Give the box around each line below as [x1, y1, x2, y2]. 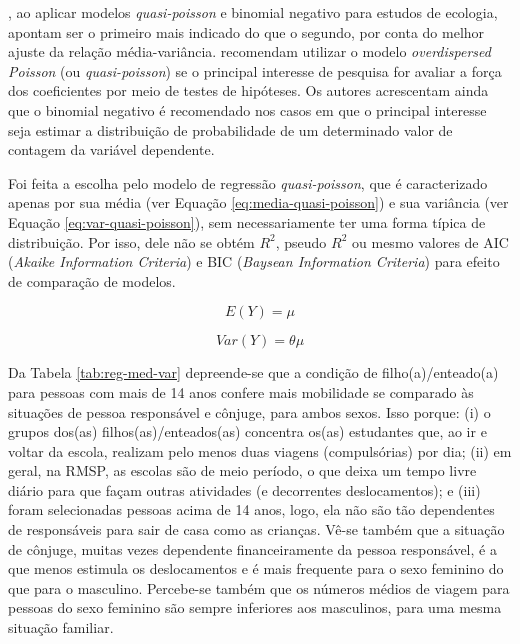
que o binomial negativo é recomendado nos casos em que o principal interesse [8, 99, 487, 120]
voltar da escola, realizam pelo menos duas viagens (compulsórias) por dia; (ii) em [8, 440, 512, 461]
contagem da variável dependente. [8, 139, 215, 160]
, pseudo [275, 231, 327, 252]
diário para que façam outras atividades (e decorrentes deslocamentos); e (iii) [8, 479, 481, 500]
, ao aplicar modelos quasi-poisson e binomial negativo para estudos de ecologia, [8, 2, 498, 22]
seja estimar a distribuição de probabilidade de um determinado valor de [8, 119, 453, 140]
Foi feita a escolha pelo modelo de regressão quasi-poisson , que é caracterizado [8, 172, 488, 193]
